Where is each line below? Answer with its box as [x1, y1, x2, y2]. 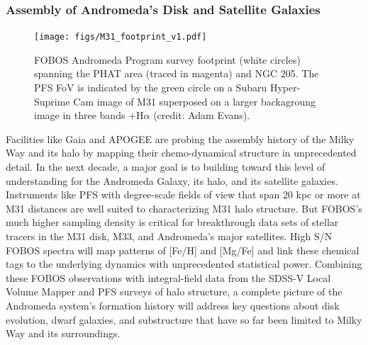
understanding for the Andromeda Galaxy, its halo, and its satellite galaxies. [6, 173, 338, 188]
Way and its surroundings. [6, 326, 121, 341]
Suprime [34, 94, 70, 108]
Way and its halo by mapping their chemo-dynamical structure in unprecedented [6, 145, 357, 160]
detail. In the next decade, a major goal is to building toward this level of [6, 159, 325, 174]
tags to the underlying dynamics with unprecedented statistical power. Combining [6, 256, 362, 271]
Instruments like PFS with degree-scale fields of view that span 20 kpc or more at [6, 187, 361, 202]
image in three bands [34, 108, 126, 123]
